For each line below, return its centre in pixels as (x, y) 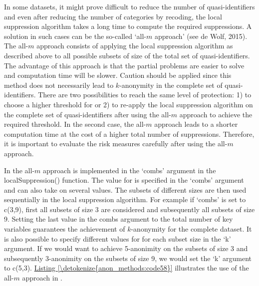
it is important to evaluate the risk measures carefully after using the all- (116, 143)
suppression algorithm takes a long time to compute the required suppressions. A (128, 26)
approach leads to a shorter (196, 124)
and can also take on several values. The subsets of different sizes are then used (125, 189)
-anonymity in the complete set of (171, 85)
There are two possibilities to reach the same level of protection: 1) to (145, 95)
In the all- (19, 170)
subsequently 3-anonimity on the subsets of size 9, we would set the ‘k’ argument (128, 258)
